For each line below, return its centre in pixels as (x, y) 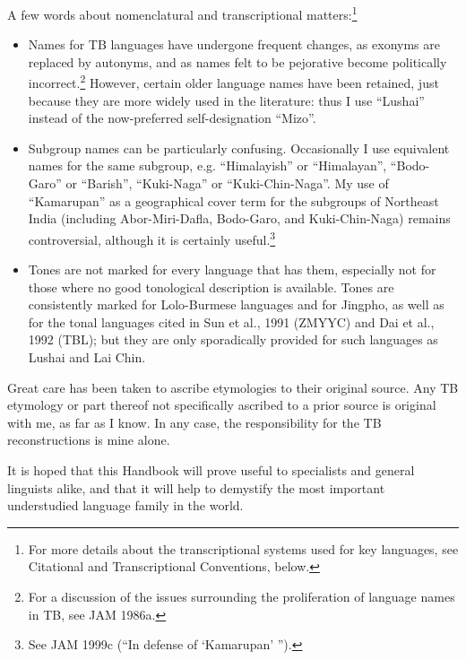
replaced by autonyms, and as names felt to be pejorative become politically (237, 61)
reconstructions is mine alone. (89, 440)
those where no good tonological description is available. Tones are (211, 287)
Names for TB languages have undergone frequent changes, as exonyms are (234, 44)
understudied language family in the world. (125, 505)
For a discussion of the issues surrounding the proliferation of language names (242, 596)
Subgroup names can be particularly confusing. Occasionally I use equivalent (239, 148)
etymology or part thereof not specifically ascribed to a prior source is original (222, 405)
